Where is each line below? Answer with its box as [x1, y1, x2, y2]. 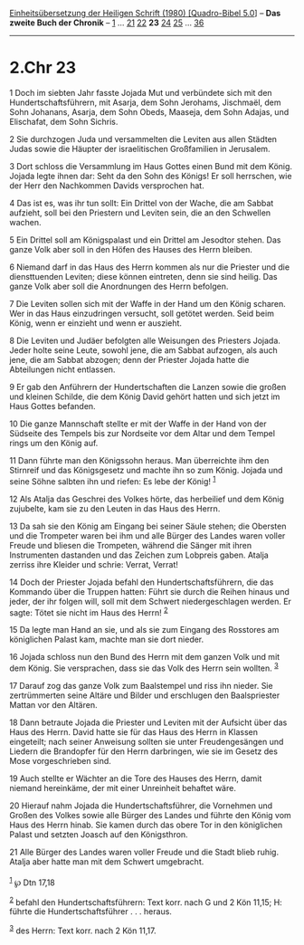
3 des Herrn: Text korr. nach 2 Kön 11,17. [9, 923, 157, 936]
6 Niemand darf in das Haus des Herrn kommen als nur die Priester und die [9, 262, 290, 272]
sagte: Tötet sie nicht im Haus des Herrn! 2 [9, 606, 169, 618]
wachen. [9, 216, 43, 227]
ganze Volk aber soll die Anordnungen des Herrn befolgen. [9, 281, 229, 291]
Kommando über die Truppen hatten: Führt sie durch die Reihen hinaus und [9, 586, 290, 597]
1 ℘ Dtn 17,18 [9, 875, 56, 888]
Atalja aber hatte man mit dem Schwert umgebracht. [9, 855, 204, 867]
